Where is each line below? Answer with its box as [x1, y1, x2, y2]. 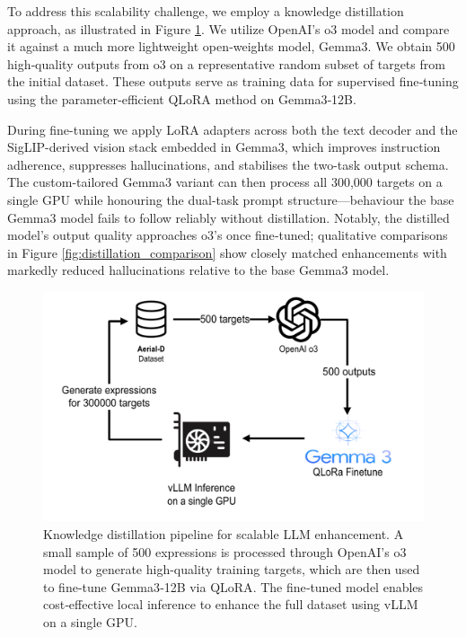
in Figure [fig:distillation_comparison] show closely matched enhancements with [7, 243, 447, 261]
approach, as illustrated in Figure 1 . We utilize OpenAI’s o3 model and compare [7, 19, 450, 38]
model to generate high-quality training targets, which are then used [43, 560, 420, 579]
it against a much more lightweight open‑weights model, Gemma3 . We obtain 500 [7, 37, 455, 56]
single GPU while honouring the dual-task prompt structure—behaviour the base [7, 190, 454, 208]
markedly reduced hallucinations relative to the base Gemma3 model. [7, 261, 390, 279]
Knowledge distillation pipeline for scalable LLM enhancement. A [43, 524, 404, 543]
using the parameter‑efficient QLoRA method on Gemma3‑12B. [7, 89, 356, 108]
